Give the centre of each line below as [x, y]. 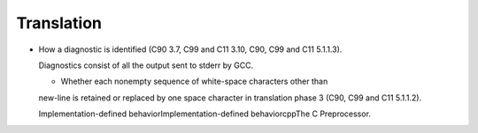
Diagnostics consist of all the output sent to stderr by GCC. [146, 65]
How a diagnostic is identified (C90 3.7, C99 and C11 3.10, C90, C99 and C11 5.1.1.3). [190, 49]
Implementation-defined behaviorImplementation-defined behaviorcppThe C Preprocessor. [205, 114]
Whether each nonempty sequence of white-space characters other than [194, 81]
